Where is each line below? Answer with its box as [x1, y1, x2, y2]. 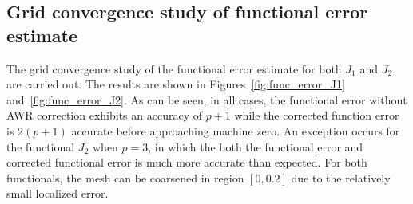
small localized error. [6, 185, 109, 202]
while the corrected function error [234, 107, 399, 124]
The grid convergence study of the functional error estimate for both [6, 60, 342, 76]
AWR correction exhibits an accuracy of [6, 107, 202, 124]
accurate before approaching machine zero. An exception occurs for [71, 122, 400, 139]
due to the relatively [291, 169, 391, 186]
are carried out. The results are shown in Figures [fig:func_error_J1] [6, 76, 345, 92]
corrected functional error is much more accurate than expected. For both [6, 154, 367, 171]
